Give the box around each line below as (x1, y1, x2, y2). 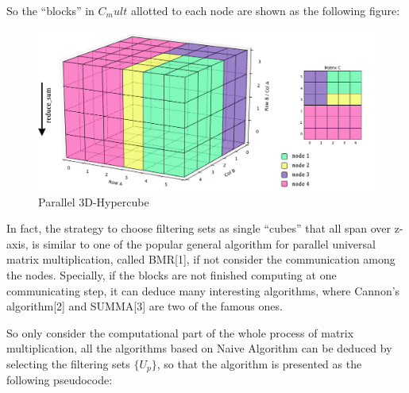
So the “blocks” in (6, 2, 95, 18)
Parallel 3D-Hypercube (38, 193, 149, 210)
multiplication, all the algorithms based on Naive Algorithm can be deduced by (6, 340, 392, 356)
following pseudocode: (6, 372, 113, 388)
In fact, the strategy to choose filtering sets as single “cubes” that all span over (6, 220, 392, 237)
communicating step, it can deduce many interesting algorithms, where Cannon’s (6, 282, 400, 299)
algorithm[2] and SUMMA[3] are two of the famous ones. (6, 298, 283, 314)
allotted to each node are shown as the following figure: (130, 2, 400, 18)
